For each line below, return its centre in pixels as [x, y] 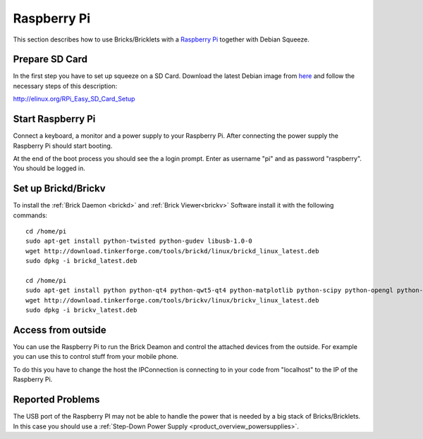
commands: [30, 215]
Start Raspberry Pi [54, 119]
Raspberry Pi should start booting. [63, 146]
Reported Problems [56, 400]
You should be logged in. [49, 168]
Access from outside [60, 330]
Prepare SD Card [50, 59]
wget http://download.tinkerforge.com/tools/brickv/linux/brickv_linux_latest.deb [172, 300]
